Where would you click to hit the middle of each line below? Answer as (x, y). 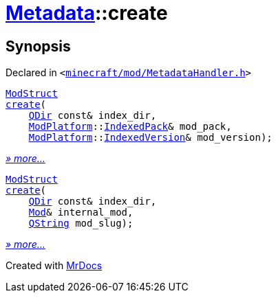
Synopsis (38, 46)
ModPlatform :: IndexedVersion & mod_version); (150, 138)
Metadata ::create (87, 13)
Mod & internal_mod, (81, 213)
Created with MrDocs (54, 266)
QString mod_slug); (81, 223)
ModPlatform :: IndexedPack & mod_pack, (130, 127)
